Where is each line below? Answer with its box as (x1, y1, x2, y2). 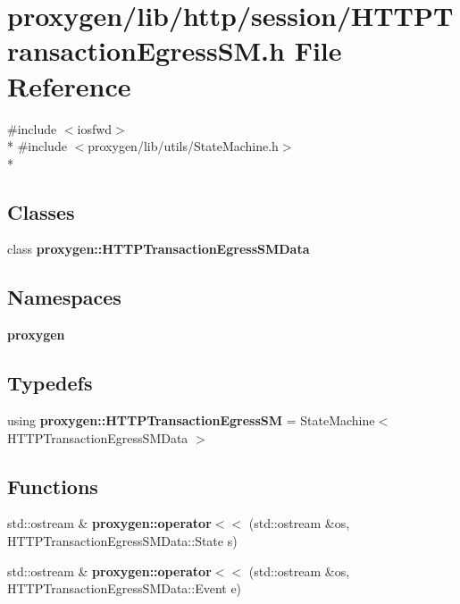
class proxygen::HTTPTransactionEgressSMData (7, 239, 310, 258)
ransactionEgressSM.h (7, 32, 285, 69)
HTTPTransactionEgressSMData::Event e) (7, 579, 242, 598)
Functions (7, 472, 98, 499)
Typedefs (7, 369, 93, 397)
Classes (7, 197, 75, 225)
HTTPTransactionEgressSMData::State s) (7, 532, 238, 550)
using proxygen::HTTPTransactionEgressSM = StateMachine (7, 411, 375, 430)
